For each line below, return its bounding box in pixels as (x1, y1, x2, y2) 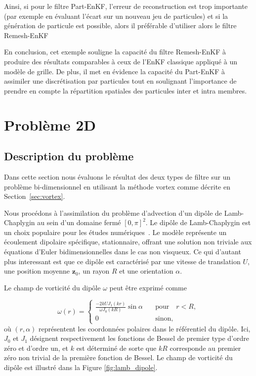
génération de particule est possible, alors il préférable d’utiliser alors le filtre (4, 20, 237, 31)
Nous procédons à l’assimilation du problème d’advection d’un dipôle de (4, 207, 222, 218)
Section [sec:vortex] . (4, 191, 65, 201)
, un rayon (78, 266, 110, 276)
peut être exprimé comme (109, 282, 187, 292)
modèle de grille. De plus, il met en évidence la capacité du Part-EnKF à (4, 66, 225, 76)
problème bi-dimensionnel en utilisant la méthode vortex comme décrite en (4, 181, 230, 191)
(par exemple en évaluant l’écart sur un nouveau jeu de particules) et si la (4, 10, 228, 21)
